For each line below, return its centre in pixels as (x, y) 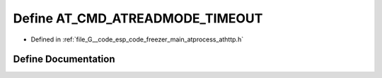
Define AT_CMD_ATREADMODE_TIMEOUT (138, 18)
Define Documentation (64, 59)
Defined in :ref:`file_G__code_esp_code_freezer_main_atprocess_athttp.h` (137, 39)
